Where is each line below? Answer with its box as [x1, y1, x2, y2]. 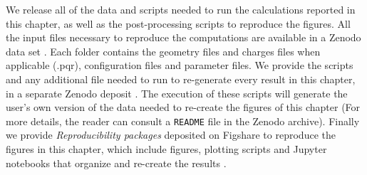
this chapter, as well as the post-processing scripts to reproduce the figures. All [6, 16, 351, 31]
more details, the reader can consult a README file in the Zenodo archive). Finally [6, 113, 360, 128]
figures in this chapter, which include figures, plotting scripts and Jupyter [6, 142, 327, 156]
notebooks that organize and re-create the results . [6, 155, 227, 170]
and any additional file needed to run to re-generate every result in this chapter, [6, 71, 356, 86]
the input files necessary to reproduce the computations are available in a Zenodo [6, 30, 361, 45]
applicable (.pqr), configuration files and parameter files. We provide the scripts [6, 58, 353, 73]
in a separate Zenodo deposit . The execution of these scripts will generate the [6, 85, 348, 100]
